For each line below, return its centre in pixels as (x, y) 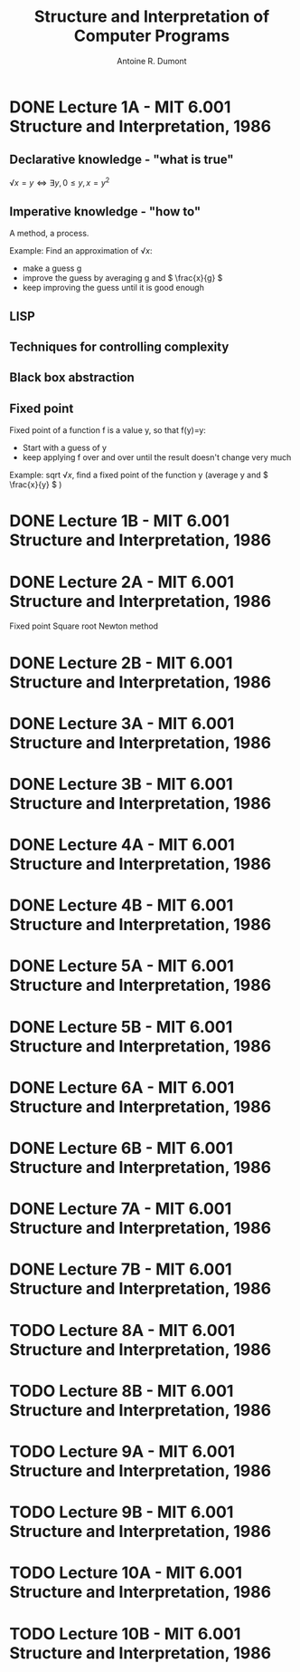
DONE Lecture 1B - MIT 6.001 (120, 521)
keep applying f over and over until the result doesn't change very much (157, 457)
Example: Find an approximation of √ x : (81, 251)
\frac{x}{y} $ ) (36, 485)
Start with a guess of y (64, 448)
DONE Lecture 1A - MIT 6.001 (120, 107)
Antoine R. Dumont (152, 61)
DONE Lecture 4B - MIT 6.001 (122, 905)
